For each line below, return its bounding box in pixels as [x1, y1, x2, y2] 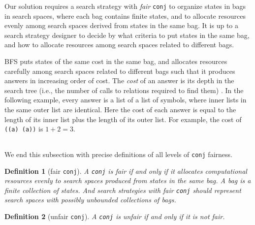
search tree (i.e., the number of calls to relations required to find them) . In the [4, 85, 244, 95]
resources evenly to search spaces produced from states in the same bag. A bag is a [4, 175, 251, 186]
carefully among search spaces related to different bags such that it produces [4, 65, 235, 76]
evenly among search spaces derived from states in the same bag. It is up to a [4, 20, 239, 31]
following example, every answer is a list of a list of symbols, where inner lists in [4, 95, 247, 105]
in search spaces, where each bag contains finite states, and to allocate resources [4, 10, 246, 21]
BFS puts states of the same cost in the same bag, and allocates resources [4, 56, 227, 66]
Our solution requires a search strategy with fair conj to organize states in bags [4, 1, 246, 11]
